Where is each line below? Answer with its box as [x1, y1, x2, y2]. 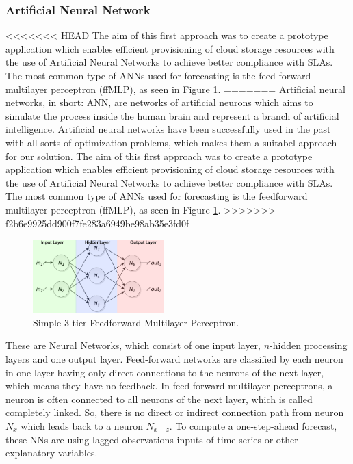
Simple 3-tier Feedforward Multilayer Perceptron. [33, 315, 239, 329]
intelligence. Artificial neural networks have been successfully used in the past [5, 122, 331, 136]
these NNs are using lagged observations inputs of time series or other [5, 432, 298, 446]
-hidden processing [270, 338, 348, 352]
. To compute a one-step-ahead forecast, [169, 418, 337, 433]
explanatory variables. [5, 446, 98, 460]
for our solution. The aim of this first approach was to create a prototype [5, 149, 313, 163]
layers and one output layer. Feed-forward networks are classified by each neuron [5, 351, 343, 365]
